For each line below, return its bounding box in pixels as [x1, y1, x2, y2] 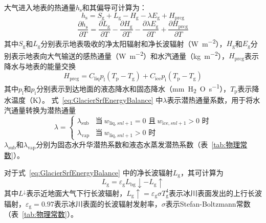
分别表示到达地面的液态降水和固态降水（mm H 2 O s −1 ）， [36, 82, 231, 95]
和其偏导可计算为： [82, 2, 147, 12]
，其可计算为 [180, 167, 224, 177]
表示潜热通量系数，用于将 [167, 95, 253, 105]
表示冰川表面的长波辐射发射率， [54, 198, 162, 209]
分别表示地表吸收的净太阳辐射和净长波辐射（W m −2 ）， [40, 36, 227, 49]
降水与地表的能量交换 [4, 60, 76, 71]
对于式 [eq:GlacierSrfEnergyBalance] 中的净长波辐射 [4, 167, 173, 177]
